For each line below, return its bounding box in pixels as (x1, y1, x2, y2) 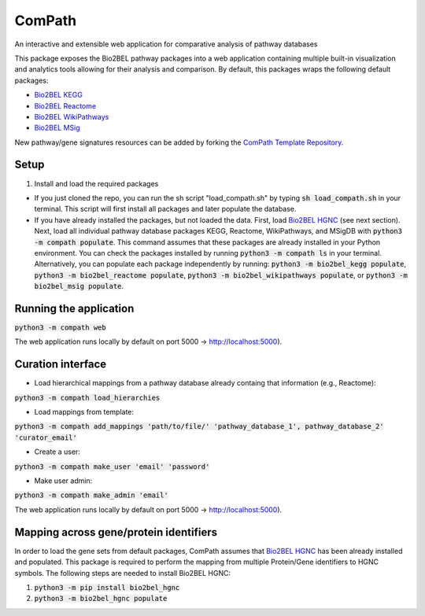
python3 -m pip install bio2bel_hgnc (34, 583, 180, 592)
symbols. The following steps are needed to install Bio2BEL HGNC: (14, 568, 231, 577)
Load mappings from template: (34, 408, 134, 417)
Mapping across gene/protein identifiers (14, 526, 218, 539)
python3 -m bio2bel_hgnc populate (34, 594, 168, 603)
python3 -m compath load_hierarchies (14, 393, 161, 402)
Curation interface (14, 358, 107, 371)
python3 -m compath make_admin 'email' (14, 491, 168, 500)
